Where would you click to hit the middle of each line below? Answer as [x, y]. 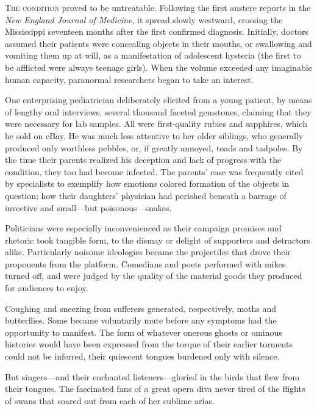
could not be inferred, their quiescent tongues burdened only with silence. [142, 356]
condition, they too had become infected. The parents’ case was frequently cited [154, 171]
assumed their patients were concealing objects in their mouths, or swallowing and [158, 43]
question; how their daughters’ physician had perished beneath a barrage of [146, 195]
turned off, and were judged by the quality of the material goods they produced [154, 276]
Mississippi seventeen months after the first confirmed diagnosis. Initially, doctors [157, 31]
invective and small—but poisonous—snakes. [88, 207]
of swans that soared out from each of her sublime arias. [110, 400]
